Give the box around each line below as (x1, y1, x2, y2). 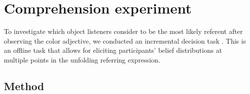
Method (4, 78, 44, 93)
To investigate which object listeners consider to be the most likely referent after (4, 26, 243, 36)
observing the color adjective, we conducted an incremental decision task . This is (4, 35, 246, 46)
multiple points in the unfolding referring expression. (4, 54, 160, 64)
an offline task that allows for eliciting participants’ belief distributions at (4, 45, 222, 55)
